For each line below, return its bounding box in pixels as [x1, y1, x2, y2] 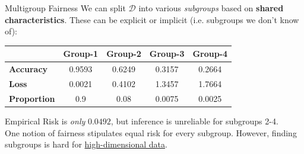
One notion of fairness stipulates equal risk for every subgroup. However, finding [5, 126, 297, 139]
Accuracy [9, 63, 48, 75]
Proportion [9, 92, 55, 104]
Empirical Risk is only [5, 114, 85, 127]
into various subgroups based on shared [138, 2, 284, 14]
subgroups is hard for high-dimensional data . [5, 138, 167, 150]
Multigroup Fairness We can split [5, 2, 126, 14]
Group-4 [192, 47, 228, 60]
